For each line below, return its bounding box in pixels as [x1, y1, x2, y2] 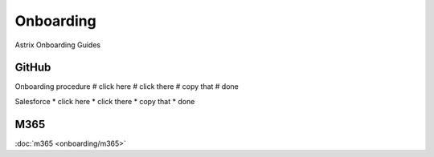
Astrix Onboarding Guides [14, 40, 100, 50]
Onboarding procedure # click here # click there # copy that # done [14, 82, 239, 91]
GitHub [14, 61, 51, 74]
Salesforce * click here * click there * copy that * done [14, 96, 195, 106]
